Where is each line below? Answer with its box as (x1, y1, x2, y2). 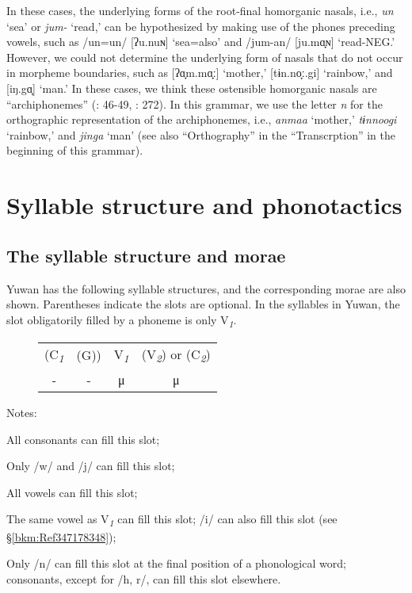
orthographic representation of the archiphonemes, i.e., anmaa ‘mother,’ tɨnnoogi (6, 111, 397, 128)
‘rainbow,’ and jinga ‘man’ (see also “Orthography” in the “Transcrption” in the (6, 126, 395, 143)
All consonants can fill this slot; (6, 430, 160, 447)
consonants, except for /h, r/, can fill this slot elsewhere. (6, 570, 281, 587)
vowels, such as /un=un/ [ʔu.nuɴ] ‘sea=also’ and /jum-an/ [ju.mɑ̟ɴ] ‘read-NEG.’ (6, 33, 395, 50)
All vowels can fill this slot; (6, 484, 138, 500)
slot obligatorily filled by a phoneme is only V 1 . (6, 311, 237, 330)
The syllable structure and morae (6, 243, 286, 267)
